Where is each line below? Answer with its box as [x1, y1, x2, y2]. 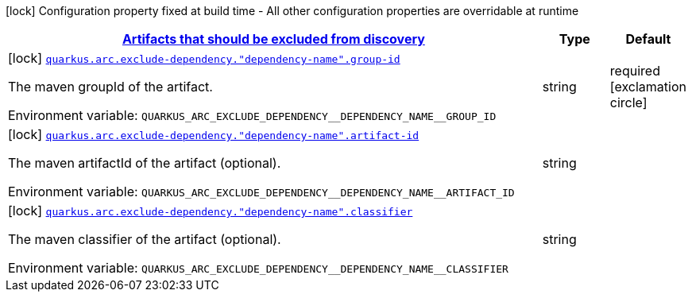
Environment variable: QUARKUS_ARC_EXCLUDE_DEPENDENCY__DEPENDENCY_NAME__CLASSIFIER [8, 260, 508, 276]
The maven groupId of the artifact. [8, 79, 213, 95]
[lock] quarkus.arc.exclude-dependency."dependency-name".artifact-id [8, 126, 419, 142]
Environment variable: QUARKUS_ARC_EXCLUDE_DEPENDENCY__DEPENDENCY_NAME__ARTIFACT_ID [8, 184, 515, 199]
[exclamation [609, 79, 686, 95]
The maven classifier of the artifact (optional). [8, 231, 281, 247]
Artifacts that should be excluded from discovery [122, 31, 425, 47]
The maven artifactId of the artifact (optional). [8, 155, 281, 171]
